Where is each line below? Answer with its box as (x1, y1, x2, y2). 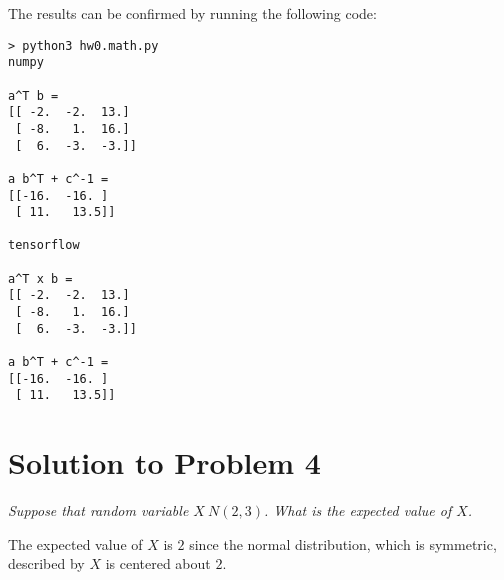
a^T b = (8, 88, 59, 103)
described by (8, 553, 85, 574)
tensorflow (8, 238, 80, 253)
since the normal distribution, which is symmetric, (189, 533, 497, 554)
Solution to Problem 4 (8, 442, 321, 483)
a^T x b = (8, 271, 73, 286)
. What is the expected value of (264, 500, 452, 521)
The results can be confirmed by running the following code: (8, 3, 377, 23)
